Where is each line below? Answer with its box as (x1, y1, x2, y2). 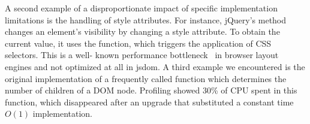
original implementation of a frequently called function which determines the (5, 72, 287, 84)
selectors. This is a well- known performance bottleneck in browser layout (5, 49, 279, 61)
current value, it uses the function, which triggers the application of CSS (5, 37, 272, 49)
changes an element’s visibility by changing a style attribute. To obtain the (5, 25, 280, 38)
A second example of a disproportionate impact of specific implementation (5, 2, 278, 14)
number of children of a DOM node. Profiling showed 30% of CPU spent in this (5, 84, 297, 96)
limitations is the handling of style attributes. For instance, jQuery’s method (5, 13, 287, 26)
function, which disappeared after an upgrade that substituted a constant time (5, 95, 294, 108)
